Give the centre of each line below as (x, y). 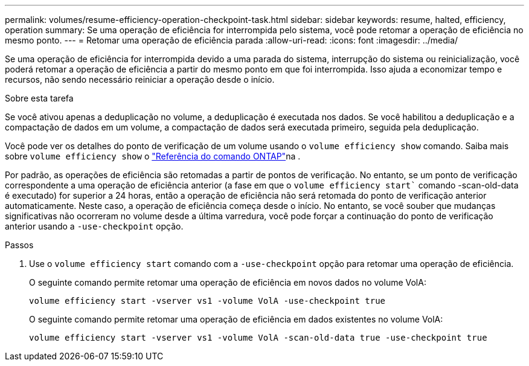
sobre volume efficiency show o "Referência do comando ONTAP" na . (153, 156)
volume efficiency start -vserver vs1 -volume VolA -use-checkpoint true (207, 301)
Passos (19, 245)
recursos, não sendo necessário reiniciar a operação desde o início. (140, 79)
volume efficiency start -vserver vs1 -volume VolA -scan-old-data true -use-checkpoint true (258, 338)
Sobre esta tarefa (39, 98)
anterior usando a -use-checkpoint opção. (94, 226)
